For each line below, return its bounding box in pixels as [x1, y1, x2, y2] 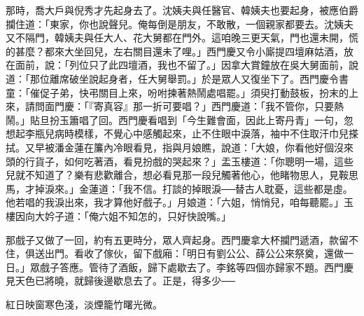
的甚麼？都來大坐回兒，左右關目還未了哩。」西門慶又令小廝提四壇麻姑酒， [6, 43, 344, 58]
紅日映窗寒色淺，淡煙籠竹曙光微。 [6, 296, 162, 311]
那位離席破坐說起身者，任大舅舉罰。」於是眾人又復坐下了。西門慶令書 [29, 71, 349, 85]
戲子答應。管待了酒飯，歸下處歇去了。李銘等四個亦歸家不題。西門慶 [39, 259, 353, 274]
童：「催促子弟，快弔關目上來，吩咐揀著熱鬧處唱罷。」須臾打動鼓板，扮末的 [6, 85, 349, 99]
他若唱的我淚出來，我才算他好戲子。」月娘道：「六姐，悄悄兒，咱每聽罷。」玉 [6, 195, 353, 209]
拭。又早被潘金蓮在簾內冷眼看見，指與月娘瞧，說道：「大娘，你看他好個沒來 [6, 139, 353, 154]
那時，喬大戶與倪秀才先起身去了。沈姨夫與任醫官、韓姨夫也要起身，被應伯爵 [6, 3, 358, 17]
